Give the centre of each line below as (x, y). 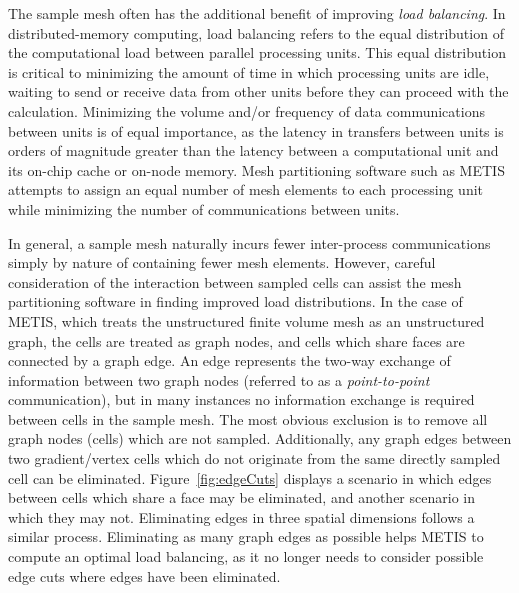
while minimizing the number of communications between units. (204, 208)
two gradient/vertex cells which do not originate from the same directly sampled (254, 458)
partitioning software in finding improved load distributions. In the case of (235, 301)
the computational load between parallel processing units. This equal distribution (257, 52)
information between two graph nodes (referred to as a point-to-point (219, 379)
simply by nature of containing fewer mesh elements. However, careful (222, 262)
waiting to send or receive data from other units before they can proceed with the (258, 91)
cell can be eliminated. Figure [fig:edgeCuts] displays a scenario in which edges (250, 477)
